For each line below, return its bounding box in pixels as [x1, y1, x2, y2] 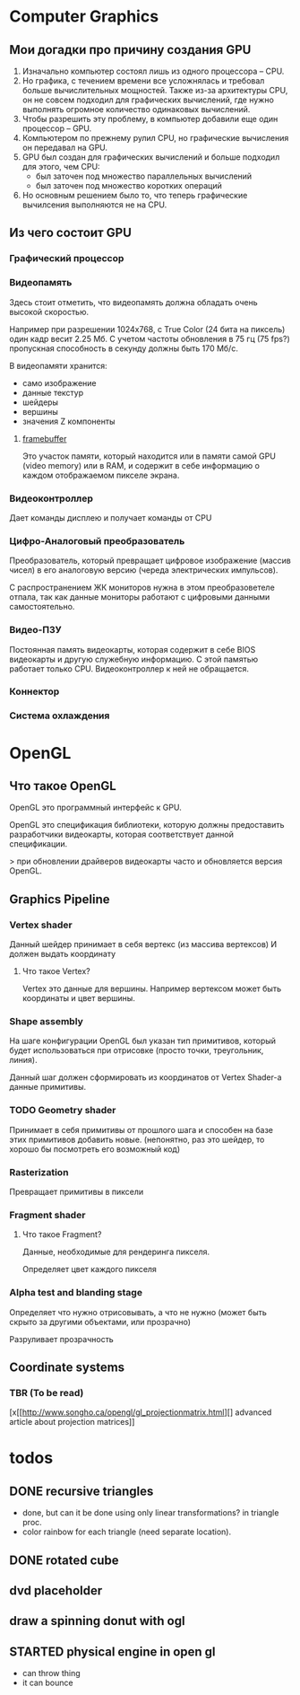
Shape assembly [9, 1014, 83, 1027]
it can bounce [21, 1677, 73, 1689]
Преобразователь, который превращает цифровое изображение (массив [9, 555, 291, 566]
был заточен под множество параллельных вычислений [35, 171, 253, 181]
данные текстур [21, 387, 84, 398]
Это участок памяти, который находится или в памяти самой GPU [21, 451, 276, 461]
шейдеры [21, 397, 59, 408]
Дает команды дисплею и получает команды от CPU [9, 512, 212, 523]
